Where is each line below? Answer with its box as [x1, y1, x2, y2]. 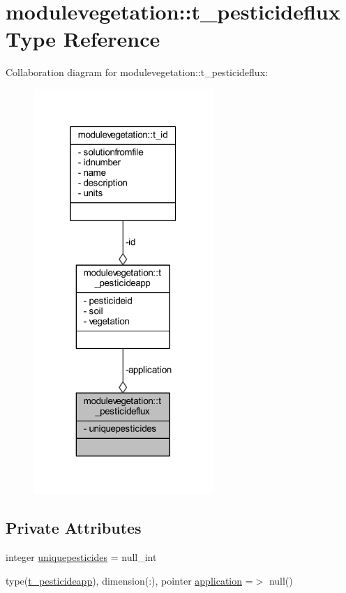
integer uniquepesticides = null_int [6, 550, 157, 564]
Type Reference [6, 24, 160, 53]
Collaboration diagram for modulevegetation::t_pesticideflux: [6, 65, 268, 80]
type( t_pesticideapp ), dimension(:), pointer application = [6, 573, 253, 587]
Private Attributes [6, 517, 142, 539]
